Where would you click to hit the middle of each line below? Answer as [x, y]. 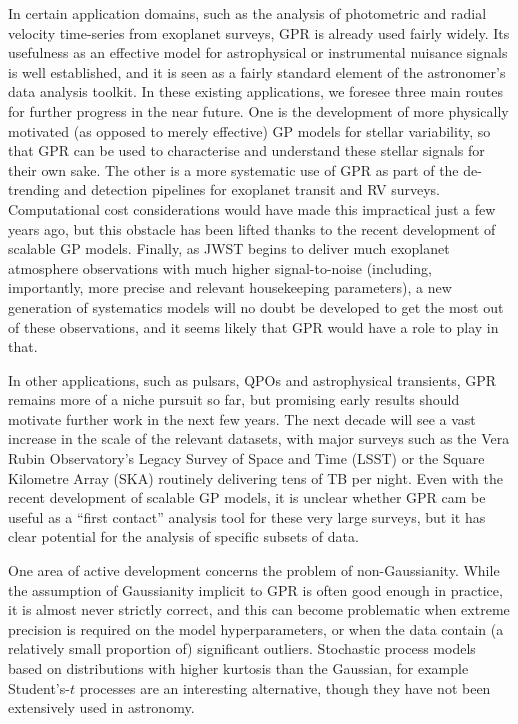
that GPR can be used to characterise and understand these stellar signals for [246, 150]
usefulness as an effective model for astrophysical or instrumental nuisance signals [258, 52]
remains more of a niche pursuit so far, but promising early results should [234, 399]
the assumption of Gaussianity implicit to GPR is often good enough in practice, [255, 589]
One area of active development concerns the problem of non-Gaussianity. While [254, 570]
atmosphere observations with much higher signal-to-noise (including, [220, 267]
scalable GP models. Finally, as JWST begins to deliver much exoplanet [229, 248]
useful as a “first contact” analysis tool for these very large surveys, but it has [247, 516]
